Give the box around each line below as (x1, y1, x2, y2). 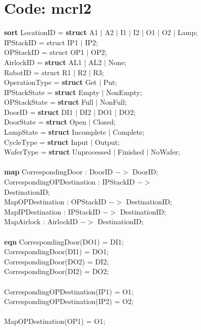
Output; (94, 136, 120, 147)
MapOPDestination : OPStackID (4, 196, 107, 207)
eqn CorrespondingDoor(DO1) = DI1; (4, 236, 124, 247)
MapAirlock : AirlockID (4, 216, 78, 227)
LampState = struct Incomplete (4, 127, 106, 137)
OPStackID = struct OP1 (4, 47, 84, 57)
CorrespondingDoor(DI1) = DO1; (4, 246, 109, 257)
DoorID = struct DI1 (4, 106, 73, 117)
